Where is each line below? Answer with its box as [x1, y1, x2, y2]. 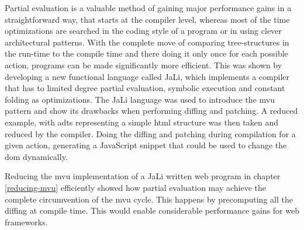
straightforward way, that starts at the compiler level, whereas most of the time [5, 13, 290, 25]
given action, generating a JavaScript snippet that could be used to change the [5, 139, 287, 151]
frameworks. [5, 215, 48, 228]
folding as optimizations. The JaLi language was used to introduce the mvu [5, 93, 275, 105]
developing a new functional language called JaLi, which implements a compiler [5, 70, 290, 82]
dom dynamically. [5, 150, 68, 162]
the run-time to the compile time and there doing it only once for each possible [5, 47, 288, 60]
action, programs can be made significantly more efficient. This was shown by [5, 58, 282, 71]
